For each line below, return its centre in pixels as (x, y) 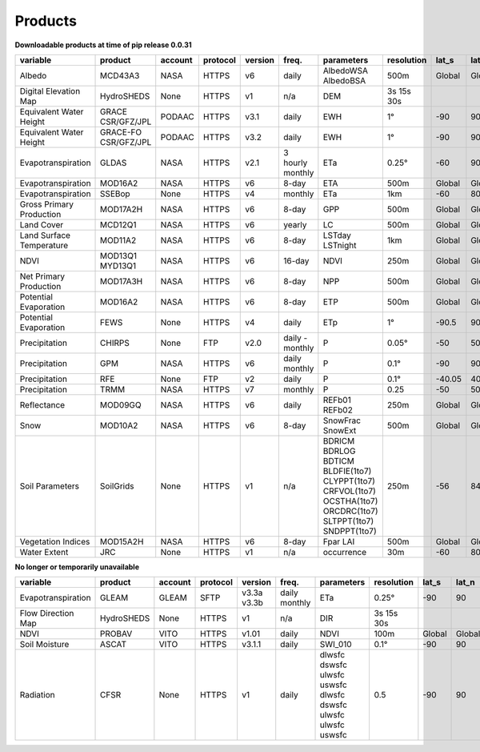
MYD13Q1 (118, 266)
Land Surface (45, 235)
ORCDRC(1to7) (351, 511)
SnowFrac (342, 420)
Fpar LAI (339, 541)
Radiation (37, 695)
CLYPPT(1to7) (349, 481)
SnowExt (340, 430)
